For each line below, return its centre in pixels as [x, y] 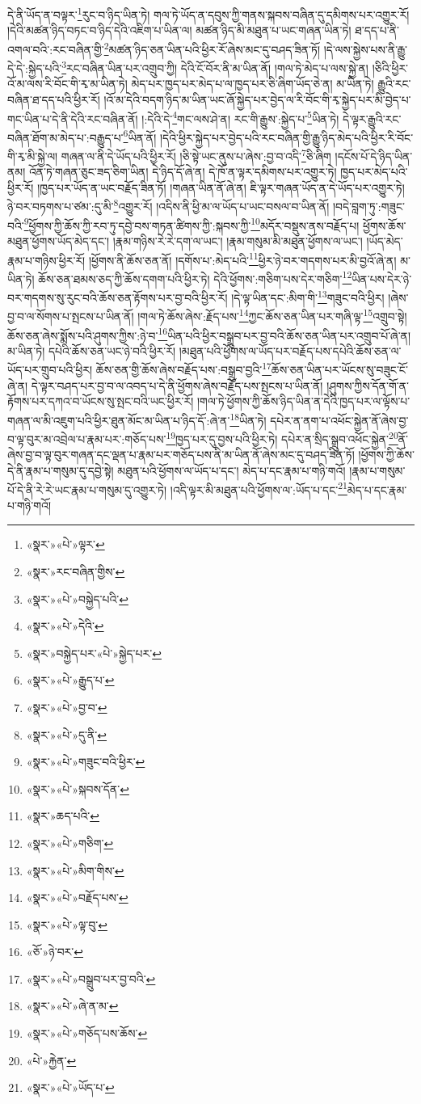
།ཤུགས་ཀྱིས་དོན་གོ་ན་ [368, 385]
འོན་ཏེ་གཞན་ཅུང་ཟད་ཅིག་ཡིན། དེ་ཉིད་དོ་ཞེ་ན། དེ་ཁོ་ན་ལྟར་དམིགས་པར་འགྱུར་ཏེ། [183, 172]
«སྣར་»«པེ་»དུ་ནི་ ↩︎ [67, 734]
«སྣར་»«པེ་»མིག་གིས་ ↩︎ [75, 870]
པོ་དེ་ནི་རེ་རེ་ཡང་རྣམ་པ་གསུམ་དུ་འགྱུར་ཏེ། [87, 489]
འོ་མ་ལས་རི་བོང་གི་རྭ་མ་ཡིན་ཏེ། [67, 84]
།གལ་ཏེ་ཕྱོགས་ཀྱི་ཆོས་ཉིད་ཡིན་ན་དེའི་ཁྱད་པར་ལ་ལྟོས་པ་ [303, 401]
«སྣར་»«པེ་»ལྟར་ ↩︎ [65, 544]
